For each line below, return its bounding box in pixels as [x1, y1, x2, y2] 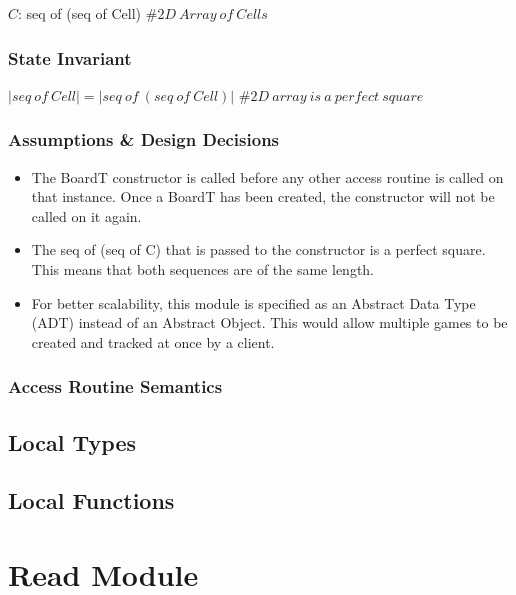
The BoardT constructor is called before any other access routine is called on [31, 166, 504, 187]
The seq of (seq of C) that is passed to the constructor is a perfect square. [31, 239, 486, 260]
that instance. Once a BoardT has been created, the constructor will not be [31, 186, 495, 207]
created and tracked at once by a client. [31, 331, 275, 352]
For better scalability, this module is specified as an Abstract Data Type [31, 292, 476, 313]
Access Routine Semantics [8, 374, 223, 399]
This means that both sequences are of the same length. [31, 259, 375, 279]
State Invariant [8, 45, 132, 70]
